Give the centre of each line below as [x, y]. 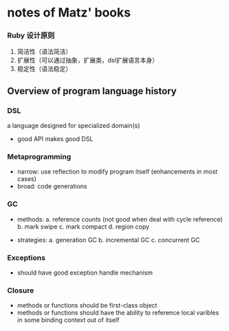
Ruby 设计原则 [31, 36]
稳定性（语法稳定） [44, 69]
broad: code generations [52, 186]
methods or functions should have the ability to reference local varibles [118, 313]
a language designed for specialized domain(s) [74, 126]
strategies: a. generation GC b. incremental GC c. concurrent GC [108, 239]
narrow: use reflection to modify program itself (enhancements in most [117, 172]
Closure [21, 290]
